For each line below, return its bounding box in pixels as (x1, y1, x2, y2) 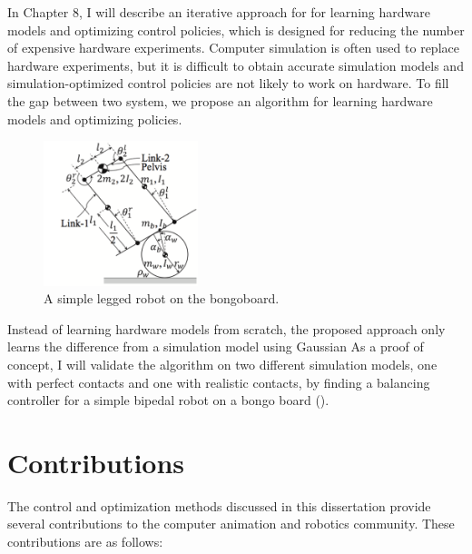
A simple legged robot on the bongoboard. (44, 289, 280, 308)
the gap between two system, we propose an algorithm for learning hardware (7, 91, 433, 110)
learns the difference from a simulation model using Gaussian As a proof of (7, 337, 424, 356)
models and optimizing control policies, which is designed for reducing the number (7, 20, 465, 39)
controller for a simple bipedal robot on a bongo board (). (7, 391, 329, 410)
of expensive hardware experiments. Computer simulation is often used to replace (7, 38, 459, 57)
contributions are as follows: (7, 532, 163, 551)
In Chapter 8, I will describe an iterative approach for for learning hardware (7, 3, 430, 21)
